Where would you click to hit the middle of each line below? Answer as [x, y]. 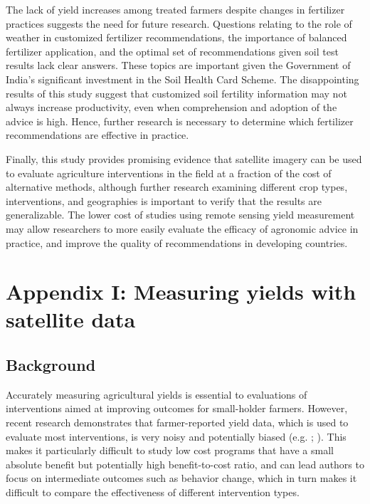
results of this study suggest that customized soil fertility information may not [176, 93]
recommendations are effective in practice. [97, 135]
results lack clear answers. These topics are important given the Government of [178, 65]
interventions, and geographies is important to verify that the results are [164, 200]
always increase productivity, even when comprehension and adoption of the [171, 107]
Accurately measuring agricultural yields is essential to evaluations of [157, 394]
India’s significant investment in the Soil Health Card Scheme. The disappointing [183, 79]
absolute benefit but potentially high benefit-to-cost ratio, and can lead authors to [185, 464]
